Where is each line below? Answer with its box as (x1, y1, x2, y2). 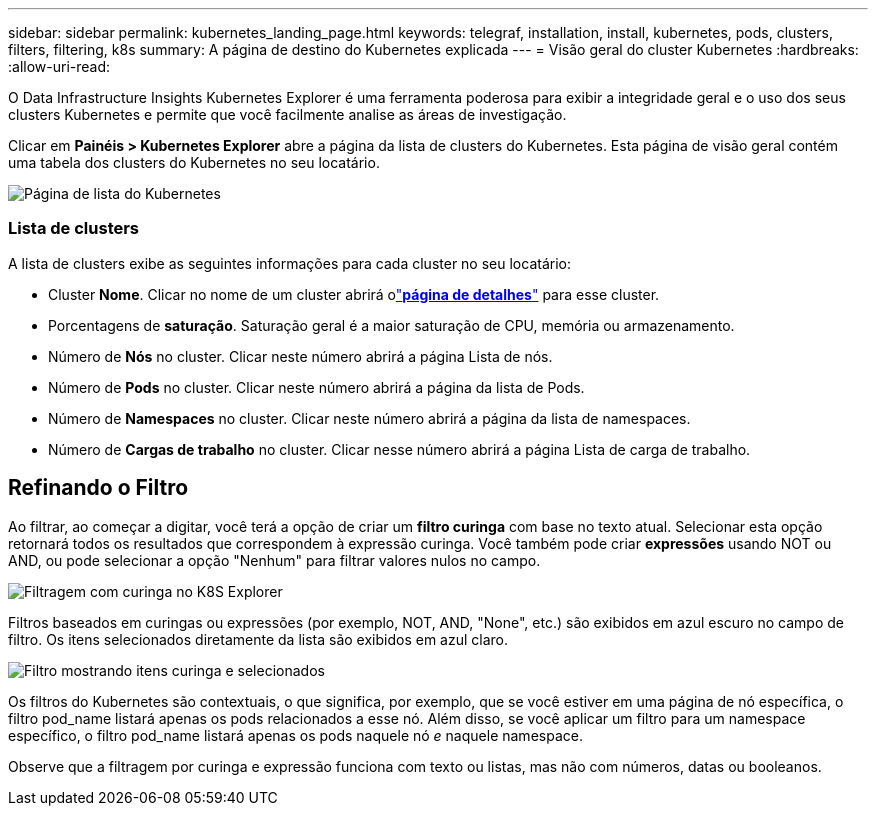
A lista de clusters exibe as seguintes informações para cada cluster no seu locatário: (8, 254, 571, 272)
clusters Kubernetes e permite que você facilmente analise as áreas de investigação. (8, 106, 567, 123)
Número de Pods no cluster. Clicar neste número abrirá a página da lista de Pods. (48, 378, 585, 396)
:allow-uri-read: (8, 58, 111, 75)
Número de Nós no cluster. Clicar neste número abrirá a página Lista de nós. (48, 347, 553, 365)
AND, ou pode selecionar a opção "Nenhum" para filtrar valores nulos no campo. (8, 551, 541, 569)
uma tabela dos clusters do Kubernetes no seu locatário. (8, 154, 380, 171)
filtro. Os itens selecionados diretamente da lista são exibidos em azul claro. (8, 630, 508, 648)
